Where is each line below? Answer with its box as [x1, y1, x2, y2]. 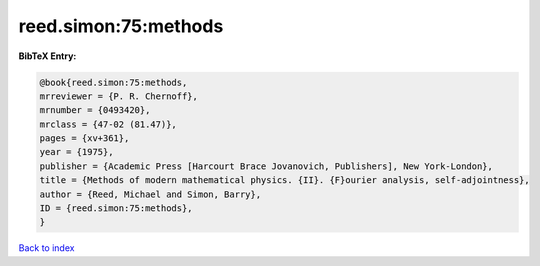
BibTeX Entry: [18, 50, 77, 62]
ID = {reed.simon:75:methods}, [39, 203, 194, 214]
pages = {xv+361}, [39, 133, 130, 144]
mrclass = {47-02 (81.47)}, [39, 118, 177, 130]
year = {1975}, [39, 146, 114, 158]
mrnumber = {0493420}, [39, 105, 151, 116]
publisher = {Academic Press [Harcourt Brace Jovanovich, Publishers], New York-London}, [39, 160, 494, 172]
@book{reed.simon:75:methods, [39, 76, 188, 88]
